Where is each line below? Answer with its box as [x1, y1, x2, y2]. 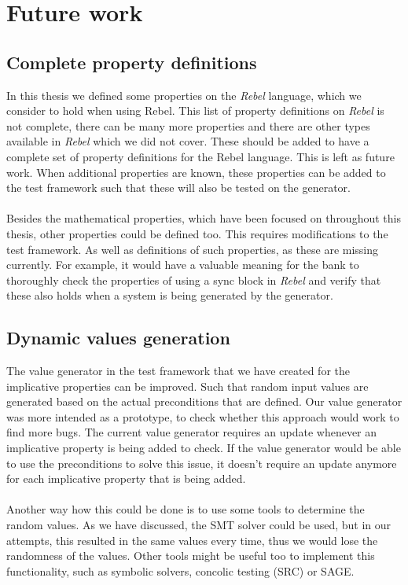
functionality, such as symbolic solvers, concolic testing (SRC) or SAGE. [6, 562, 355, 579]
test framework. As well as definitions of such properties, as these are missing [6, 241, 379, 257]
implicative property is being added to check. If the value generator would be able [6, 440, 401, 456]
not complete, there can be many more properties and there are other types [6, 117, 370, 134]
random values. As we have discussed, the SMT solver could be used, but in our [6, 517, 391, 533]
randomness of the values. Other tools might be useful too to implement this [6, 547, 375, 564]
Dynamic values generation [6, 326, 230, 350]
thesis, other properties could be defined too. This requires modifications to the [6, 225, 388, 241]
